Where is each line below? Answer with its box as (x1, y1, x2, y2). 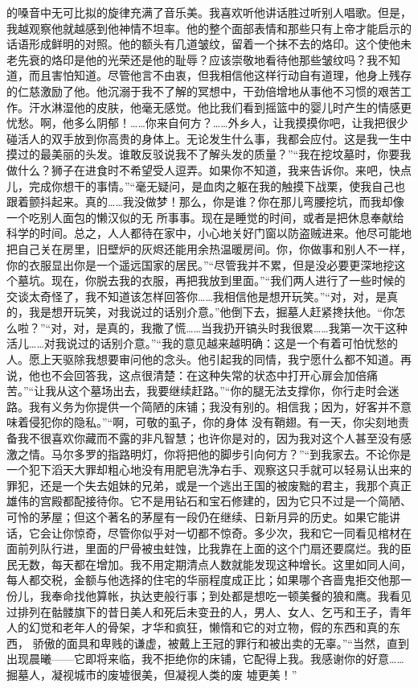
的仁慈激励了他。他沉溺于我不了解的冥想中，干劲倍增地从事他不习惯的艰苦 (6, 82, 400, 99)
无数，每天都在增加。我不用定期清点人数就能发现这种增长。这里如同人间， (17, 555, 412, 572)
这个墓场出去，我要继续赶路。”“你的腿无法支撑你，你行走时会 (68, 382, 388, 399)
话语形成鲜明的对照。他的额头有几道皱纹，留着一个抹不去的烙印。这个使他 (6, 35, 400, 52)
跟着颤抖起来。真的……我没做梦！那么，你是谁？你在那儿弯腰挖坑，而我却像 (6, 193, 404, 210)
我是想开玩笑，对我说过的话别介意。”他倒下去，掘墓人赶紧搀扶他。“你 (28, 303, 395, 320)
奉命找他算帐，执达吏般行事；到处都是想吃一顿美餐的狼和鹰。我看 (51, 587, 400, 604)
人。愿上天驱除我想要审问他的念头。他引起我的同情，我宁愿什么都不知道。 (6, 351, 400, 368)
